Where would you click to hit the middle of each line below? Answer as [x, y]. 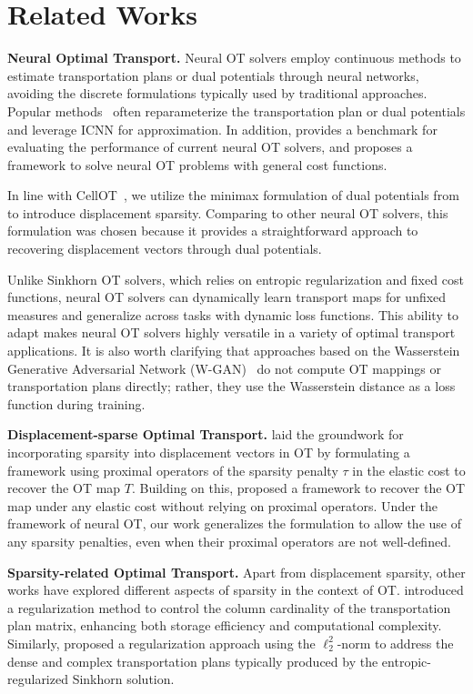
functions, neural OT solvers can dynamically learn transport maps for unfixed [227, 297]
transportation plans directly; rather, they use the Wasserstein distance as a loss [231, 386]
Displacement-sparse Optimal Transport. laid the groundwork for [206, 434]
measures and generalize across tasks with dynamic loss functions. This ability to [233, 314]
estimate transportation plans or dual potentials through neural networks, [213, 75]
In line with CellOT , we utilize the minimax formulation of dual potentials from [233, 195]
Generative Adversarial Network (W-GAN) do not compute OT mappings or [224, 368]
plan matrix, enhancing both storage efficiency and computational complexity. [225, 625]
